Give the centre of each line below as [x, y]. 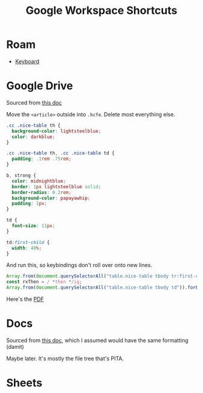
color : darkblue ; [34, 137]
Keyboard [27, 61]
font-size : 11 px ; [34, 226]
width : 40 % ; [27, 248]
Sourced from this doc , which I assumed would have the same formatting [97, 340]
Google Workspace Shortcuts [101, 11]
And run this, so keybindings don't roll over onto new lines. [79, 265]
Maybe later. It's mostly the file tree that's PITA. [65, 358]
